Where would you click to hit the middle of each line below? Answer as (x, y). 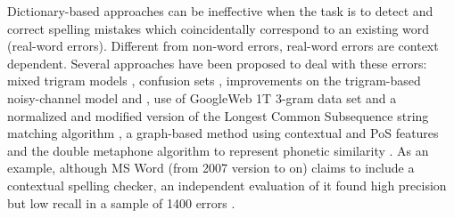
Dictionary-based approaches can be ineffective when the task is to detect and (220, 11)
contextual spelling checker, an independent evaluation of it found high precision (227, 185)
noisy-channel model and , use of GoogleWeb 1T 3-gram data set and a (202, 97)
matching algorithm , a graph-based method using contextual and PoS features (223, 133)
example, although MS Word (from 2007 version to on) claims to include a (211, 168)
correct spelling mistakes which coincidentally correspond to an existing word (219, 28)
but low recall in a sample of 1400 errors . (121, 202)
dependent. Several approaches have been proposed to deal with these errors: (217, 63)
